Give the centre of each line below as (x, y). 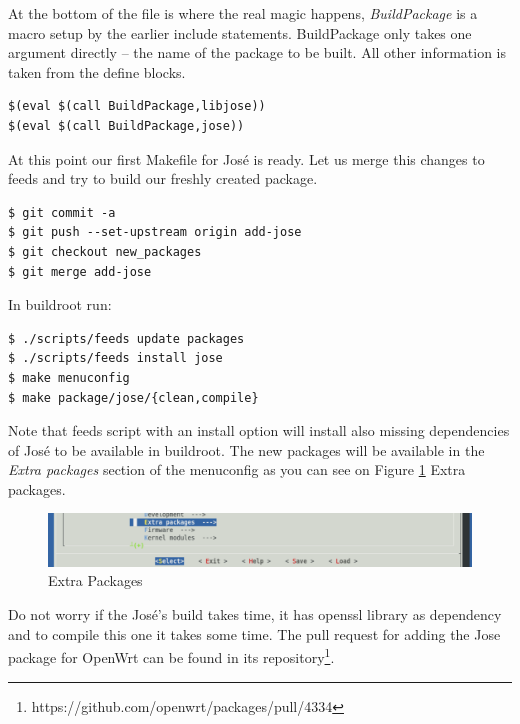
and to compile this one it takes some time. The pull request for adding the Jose (254, 633)
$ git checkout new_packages (105, 251)
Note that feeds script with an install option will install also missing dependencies (259, 430)
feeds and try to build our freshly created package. (163, 178)
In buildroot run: (60, 304)
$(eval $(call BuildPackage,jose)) (126, 125)
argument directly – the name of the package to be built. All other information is (257, 52)
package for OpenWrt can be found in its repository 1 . (171, 655)
